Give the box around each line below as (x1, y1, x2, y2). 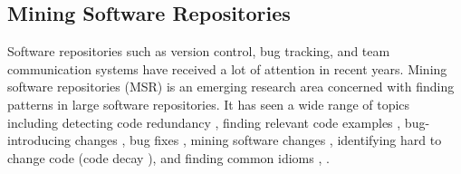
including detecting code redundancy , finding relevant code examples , (7, 112, 401, 131)
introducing (7, 130, 72, 150)
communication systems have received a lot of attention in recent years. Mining (7, 59, 447, 78)
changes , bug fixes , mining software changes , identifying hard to (74, 130, 442, 150)
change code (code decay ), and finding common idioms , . (7, 148, 330, 167)
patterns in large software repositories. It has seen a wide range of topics (7, 94, 410, 113)
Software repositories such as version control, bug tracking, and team (7, 42, 390, 61)
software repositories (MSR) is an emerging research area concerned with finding (7, 77, 455, 96)
